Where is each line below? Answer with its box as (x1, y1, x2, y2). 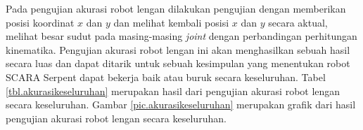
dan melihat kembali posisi (113, 15, 229, 29)
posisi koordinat (6, 15, 75, 29)
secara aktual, (268, 15, 328, 29)
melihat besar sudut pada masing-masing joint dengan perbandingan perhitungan (6, 29, 357, 43)
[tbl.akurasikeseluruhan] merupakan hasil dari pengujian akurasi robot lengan (6, 83, 340, 98)
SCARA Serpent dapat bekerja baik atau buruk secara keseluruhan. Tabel (6, 69, 326, 84)
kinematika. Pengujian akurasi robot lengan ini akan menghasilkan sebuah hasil (6, 42, 350, 57)
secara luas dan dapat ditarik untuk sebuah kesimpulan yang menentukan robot (6, 56, 350, 71)
